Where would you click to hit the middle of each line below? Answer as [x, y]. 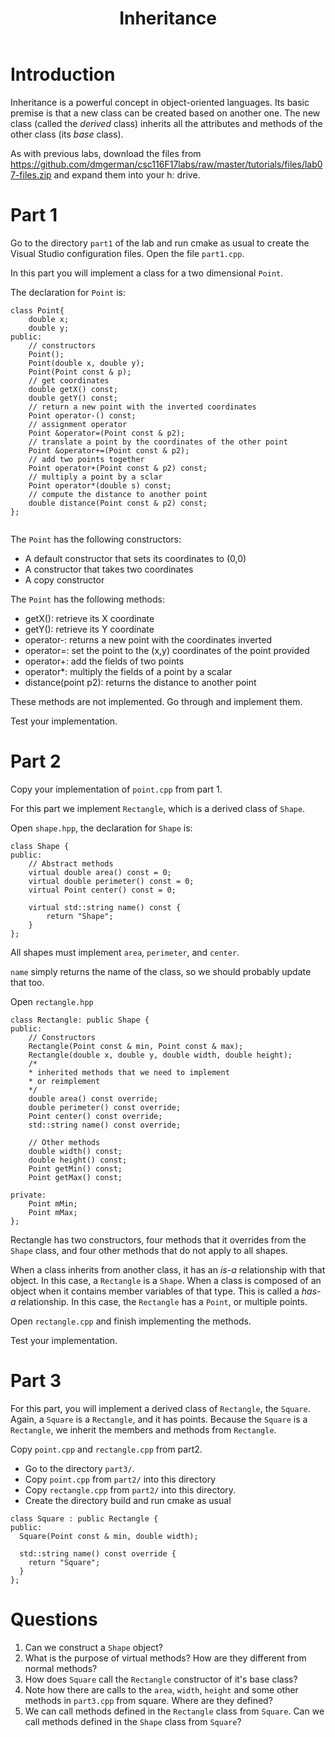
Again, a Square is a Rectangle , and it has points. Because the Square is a [159, 1419]
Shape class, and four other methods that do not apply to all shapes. [149, 1250]
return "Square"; [64, 1562]
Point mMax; [53, 1212]
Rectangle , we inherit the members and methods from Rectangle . [143, 1429]
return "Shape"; [80, 916]
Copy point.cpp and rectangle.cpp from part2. [106, 1449]
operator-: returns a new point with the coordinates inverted [148, 639]
